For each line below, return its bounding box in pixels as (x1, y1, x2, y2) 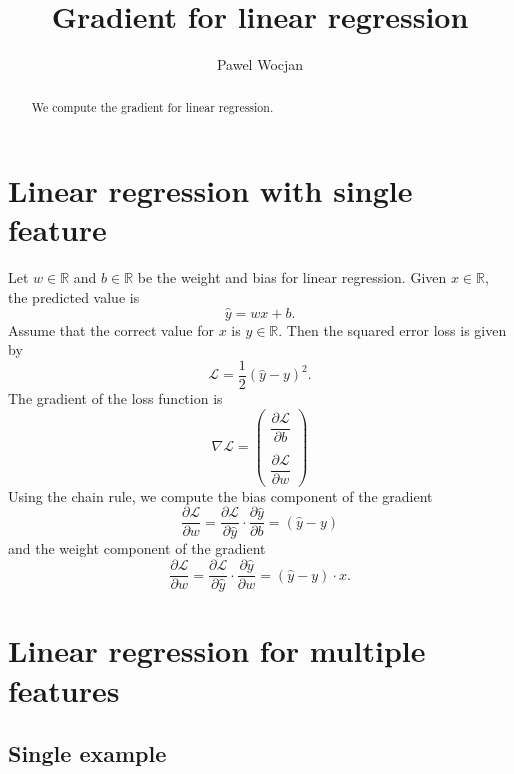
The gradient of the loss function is (8, 387, 223, 408)
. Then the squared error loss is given (278, 319, 507, 340)
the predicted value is (8, 286, 140, 307)
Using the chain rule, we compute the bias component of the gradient (8, 485, 433, 506)
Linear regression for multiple (8, 630, 426, 671)
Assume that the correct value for (8, 319, 214, 340)
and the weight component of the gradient (8, 538, 266, 559)
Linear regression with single (8, 170, 413, 211)
